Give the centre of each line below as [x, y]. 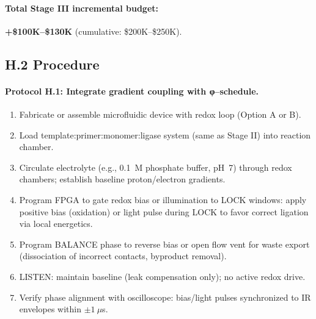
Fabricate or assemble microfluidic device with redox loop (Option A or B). [160, 114]
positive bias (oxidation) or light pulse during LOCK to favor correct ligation [164, 211]
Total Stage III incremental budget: [82, 8]
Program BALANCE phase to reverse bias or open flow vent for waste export [164, 244]
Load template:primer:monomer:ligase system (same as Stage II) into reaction [165, 134]
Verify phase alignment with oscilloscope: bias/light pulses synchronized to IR [165, 297]
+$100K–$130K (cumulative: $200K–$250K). [94, 31]
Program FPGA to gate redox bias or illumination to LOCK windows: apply [163, 199]
